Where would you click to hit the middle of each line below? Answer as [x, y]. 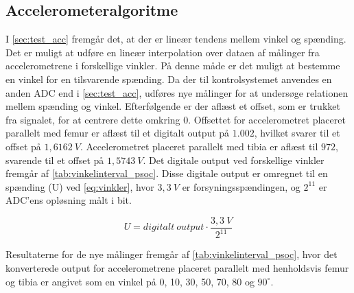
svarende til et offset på [55, 160]
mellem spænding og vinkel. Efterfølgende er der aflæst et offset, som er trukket [173, 106]
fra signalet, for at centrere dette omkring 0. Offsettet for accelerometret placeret [176, 119]
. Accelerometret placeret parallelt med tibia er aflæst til [199, 146]
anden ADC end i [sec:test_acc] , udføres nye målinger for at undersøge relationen [177, 92]
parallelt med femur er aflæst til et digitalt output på [118, 133]
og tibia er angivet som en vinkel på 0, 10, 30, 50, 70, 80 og [130, 281]
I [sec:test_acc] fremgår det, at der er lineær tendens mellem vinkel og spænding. [176, 39]
